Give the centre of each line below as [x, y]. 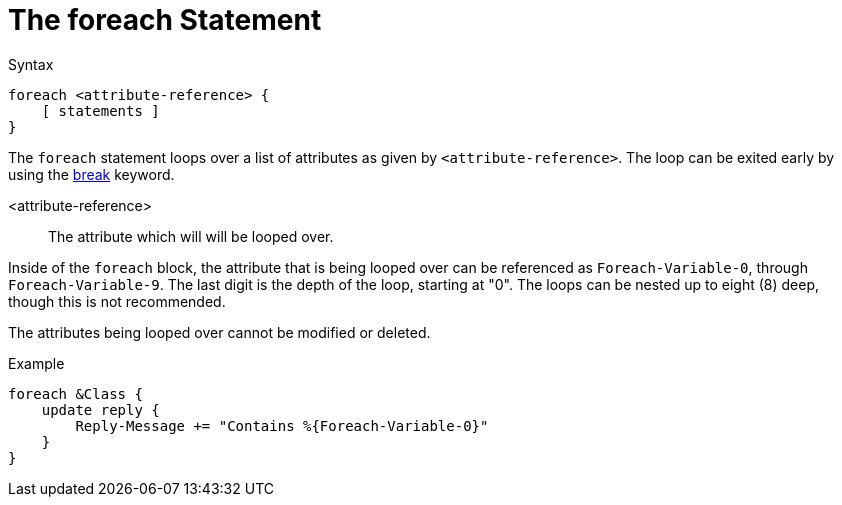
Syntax [31, 64]
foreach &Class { [75, 393]
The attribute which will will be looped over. [191, 236]
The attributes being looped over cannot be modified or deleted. [219, 332]
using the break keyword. [91, 174]
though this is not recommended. [117, 301]
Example [36, 363]
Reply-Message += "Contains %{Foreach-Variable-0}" [282, 425]
